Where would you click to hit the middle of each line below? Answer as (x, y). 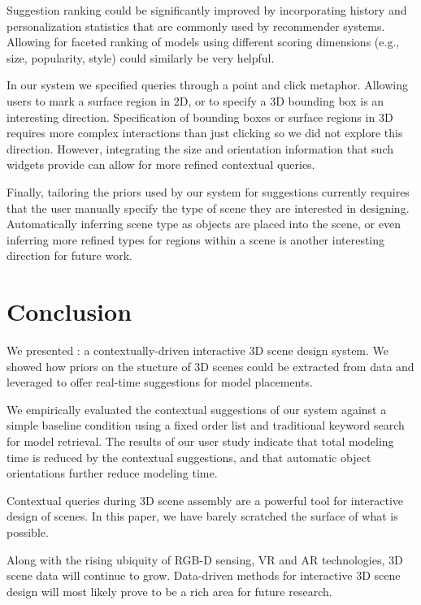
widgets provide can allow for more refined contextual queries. (161, 164)
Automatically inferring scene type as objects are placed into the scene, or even (204, 224)
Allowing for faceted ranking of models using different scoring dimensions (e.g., (203, 42)
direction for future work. (69, 255)
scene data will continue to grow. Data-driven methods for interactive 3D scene (204, 575)
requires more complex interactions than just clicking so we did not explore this (205, 133)
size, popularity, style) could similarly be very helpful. (141, 57)
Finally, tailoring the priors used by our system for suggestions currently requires (208, 191)
